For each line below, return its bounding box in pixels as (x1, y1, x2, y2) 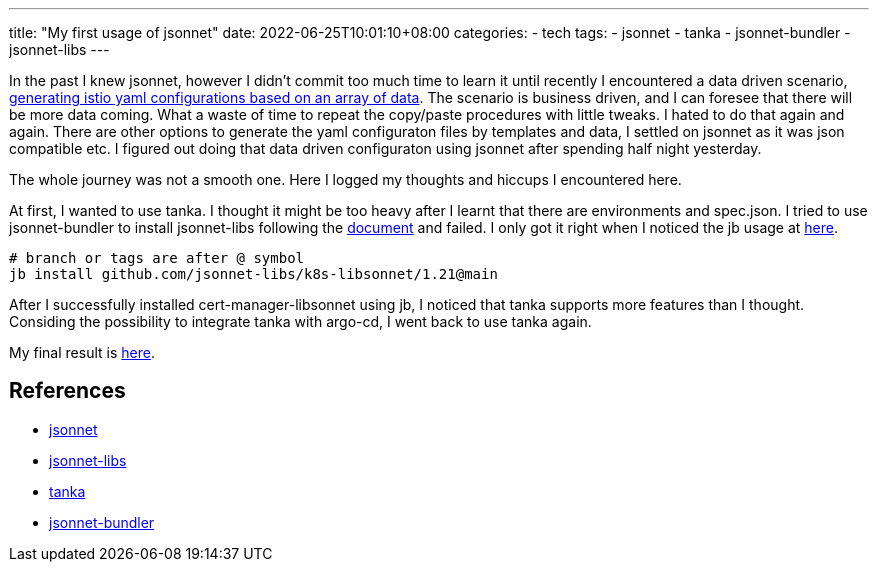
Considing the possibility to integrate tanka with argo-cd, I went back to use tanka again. (9, 313, 592, 330)
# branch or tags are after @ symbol (9, 250, 305, 266)
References (9, 378, 126, 404)
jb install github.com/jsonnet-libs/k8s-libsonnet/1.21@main (9, 266, 498, 282)
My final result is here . (9, 344, 155, 361)
